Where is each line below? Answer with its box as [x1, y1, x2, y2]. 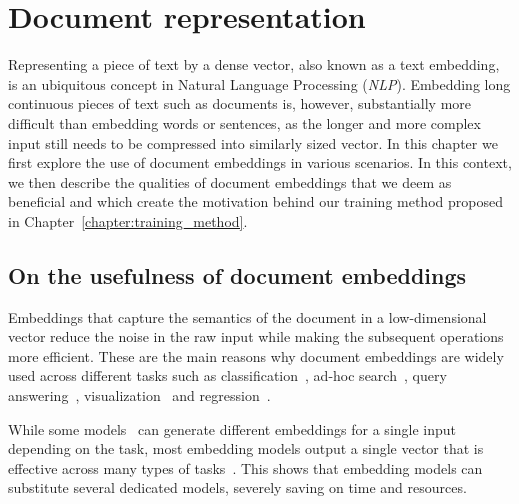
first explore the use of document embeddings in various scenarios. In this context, [8, 152, 512, 173]
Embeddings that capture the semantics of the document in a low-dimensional [8, 306, 487, 327]
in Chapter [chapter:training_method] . [8, 210, 248, 231]
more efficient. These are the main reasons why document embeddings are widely [8, 345, 504, 366]
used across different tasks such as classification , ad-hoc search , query [8, 365, 447, 386]
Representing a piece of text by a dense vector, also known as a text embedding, [8, 54, 500, 75]
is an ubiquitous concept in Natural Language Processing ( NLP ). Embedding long [8, 73, 511, 94]
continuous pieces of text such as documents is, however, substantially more [8, 93, 472, 114]
